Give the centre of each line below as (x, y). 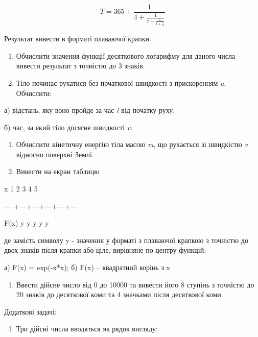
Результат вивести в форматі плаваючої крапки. (78, 39)
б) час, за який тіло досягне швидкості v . (68, 127)
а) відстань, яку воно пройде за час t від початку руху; (90, 110)
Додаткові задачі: (30, 311)
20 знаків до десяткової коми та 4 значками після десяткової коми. (120, 294)
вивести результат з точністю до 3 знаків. (80, 66)
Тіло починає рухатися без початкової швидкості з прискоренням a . (121, 82)
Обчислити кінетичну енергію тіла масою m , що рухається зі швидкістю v (132, 144)
